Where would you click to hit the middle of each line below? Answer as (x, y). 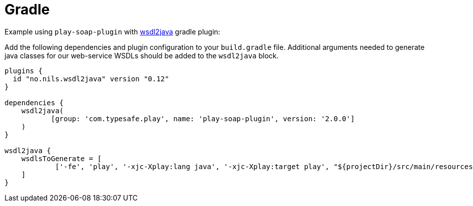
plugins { (24, 71)
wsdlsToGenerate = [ (61, 158)
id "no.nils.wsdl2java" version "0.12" (91, 79)
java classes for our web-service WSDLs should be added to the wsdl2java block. (142, 55)
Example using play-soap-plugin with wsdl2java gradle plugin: (112, 31)
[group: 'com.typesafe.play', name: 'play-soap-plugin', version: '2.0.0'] (203, 118)
